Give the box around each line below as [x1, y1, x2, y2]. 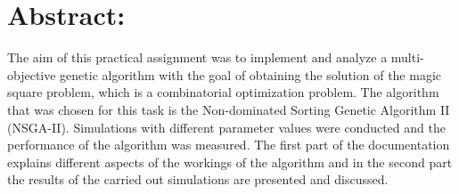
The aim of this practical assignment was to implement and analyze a [7, 48, 388, 67]
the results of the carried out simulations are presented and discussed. [7, 170, 389, 189]
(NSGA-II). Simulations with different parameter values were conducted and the [7, 117, 446, 136]
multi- [390, 48, 424, 67]
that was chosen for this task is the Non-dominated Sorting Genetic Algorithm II [7, 100, 450, 118]
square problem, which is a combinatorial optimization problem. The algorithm [7, 83, 439, 101]
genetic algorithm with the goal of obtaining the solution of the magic [60, 65, 442, 84]
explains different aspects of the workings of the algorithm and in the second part [7, 152, 453, 171]
